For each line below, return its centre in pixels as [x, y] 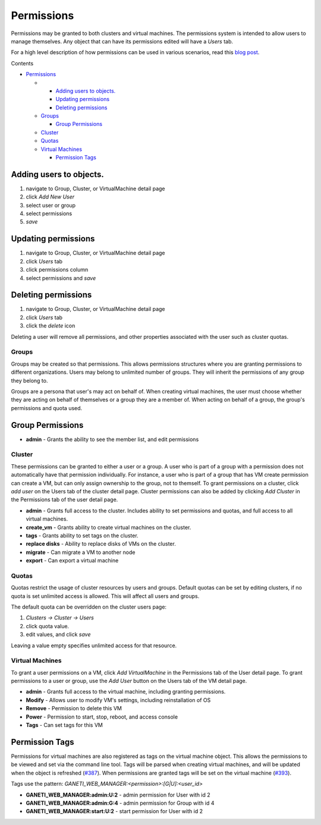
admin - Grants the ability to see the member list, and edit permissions [112, 439]
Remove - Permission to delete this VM [74, 709]
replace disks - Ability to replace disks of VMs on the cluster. [101, 544]
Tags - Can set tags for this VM [64, 725]
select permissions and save [61, 278]
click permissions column [57, 270]
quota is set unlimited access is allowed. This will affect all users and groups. [105, 596]
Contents [22, 63]
